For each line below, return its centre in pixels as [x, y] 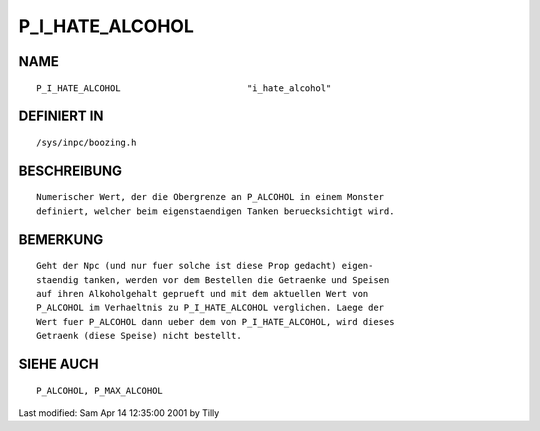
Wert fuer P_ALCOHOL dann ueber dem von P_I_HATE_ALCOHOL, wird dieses [215, 321]
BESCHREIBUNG [70, 170]
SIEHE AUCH [58, 363]
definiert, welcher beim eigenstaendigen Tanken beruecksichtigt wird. [215, 211]
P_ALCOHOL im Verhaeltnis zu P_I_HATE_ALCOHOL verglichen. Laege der [210, 308]
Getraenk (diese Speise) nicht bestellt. [139, 336]
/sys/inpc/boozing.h [86, 142]
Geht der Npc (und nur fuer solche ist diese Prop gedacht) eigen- [205, 266]
